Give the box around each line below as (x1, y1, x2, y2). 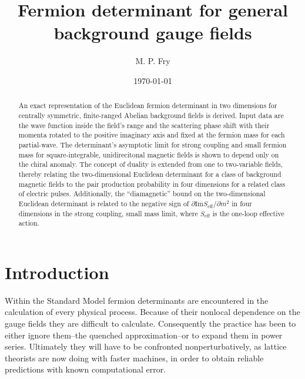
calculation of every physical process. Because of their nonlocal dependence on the (5, 306, 300, 318)
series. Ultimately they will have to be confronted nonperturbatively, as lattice (5, 340, 287, 353)
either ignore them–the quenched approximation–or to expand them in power (5, 328, 283, 341)
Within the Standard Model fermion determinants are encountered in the (5, 294, 269, 306)
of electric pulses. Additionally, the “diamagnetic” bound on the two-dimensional (18, 189, 266, 199)
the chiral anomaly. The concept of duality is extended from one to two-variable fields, (18, 159, 283, 169)
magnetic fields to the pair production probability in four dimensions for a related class (18, 179, 286, 189)
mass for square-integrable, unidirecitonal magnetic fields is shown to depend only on (18, 149, 279, 159)
